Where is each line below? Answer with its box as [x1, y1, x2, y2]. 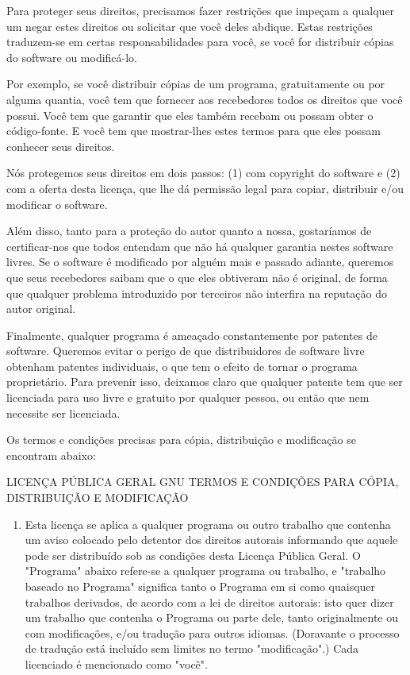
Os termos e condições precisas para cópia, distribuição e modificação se [6, 431, 356, 448]
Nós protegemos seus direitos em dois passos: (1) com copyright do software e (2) [6, 164, 400, 181]
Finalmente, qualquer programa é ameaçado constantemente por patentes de [6, 326, 377, 343]
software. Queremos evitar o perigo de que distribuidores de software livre [6, 342, 365, 359]
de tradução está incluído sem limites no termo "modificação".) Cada [25, 640, 359, 657]
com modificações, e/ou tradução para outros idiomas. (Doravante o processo [25, 624, 400, 641]
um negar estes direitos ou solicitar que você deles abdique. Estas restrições [6, 17, 373, 34]
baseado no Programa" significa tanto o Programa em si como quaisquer [25, 578, 376, 594]
